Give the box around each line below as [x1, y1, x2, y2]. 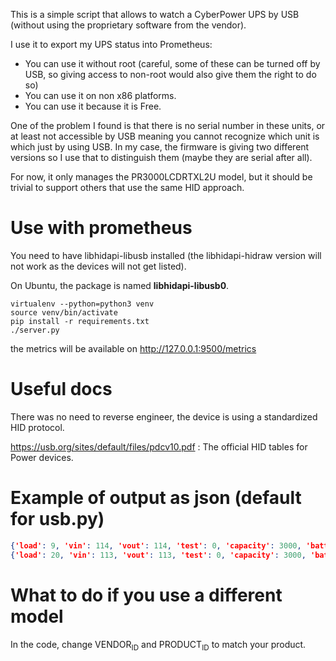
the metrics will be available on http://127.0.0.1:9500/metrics [10, 342, 257, 354]
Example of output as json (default [10, 487, 302, 509]
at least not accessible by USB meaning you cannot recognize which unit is [10, 130, 320, 142]
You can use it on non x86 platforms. [24, 90, 177, 101]
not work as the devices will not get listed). [10, 260, 187, 272]
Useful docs [10, 378, 113, 401]
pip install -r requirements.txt [10, 316, 150, 326]
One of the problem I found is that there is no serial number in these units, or [10, 120, 326, 131]
